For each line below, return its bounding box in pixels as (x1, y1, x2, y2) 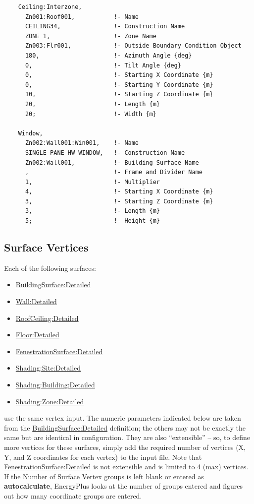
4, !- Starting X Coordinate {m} (25, 188, 213, 195)
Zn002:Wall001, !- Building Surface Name (25, 159, 199, 166)
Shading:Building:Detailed (15, 379, 95, 390)
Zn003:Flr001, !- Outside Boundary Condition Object (25, 42, 242, 50)
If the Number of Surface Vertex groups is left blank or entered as (4, 471, 204, 481)
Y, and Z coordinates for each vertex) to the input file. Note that (4, 451, 202, 462)
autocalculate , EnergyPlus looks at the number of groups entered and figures (4, 481, 243, 491)
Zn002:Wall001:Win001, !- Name (25, 139, 139, 147)
